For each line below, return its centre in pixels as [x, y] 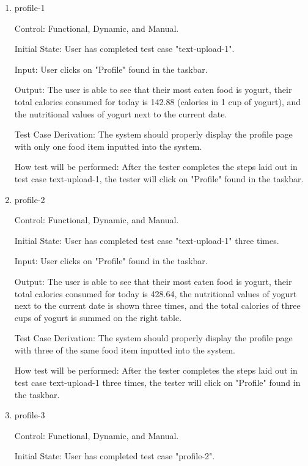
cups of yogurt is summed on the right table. [98, 317]
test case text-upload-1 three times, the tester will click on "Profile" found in [157, 383]
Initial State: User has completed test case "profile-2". [115, 456]
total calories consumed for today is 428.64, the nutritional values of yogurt [156, 293]
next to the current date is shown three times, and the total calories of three [157, 305]
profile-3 [30, 415]
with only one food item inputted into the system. [108, 146]
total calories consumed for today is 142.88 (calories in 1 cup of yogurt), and [158, 101]
